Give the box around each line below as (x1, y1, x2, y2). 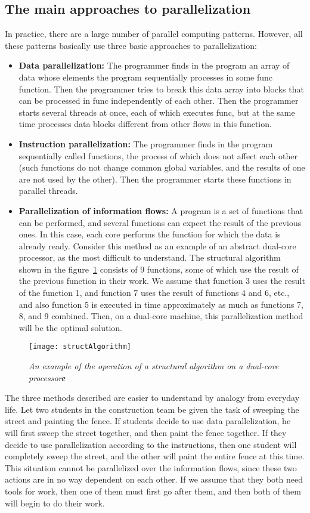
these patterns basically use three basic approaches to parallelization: (5, 39, 257, 51)
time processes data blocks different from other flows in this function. (18, 118, 272, 130)
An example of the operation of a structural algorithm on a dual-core (29, 360, 279, 372)
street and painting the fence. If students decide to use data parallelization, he (5, 415, 291, 427)
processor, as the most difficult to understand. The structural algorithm (18, 251, 281, 264)
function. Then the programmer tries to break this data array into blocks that (18, 82, 304, 95)
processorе (29, 371, 66, 384)
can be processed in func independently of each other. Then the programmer (18, 94, 299, 107)
